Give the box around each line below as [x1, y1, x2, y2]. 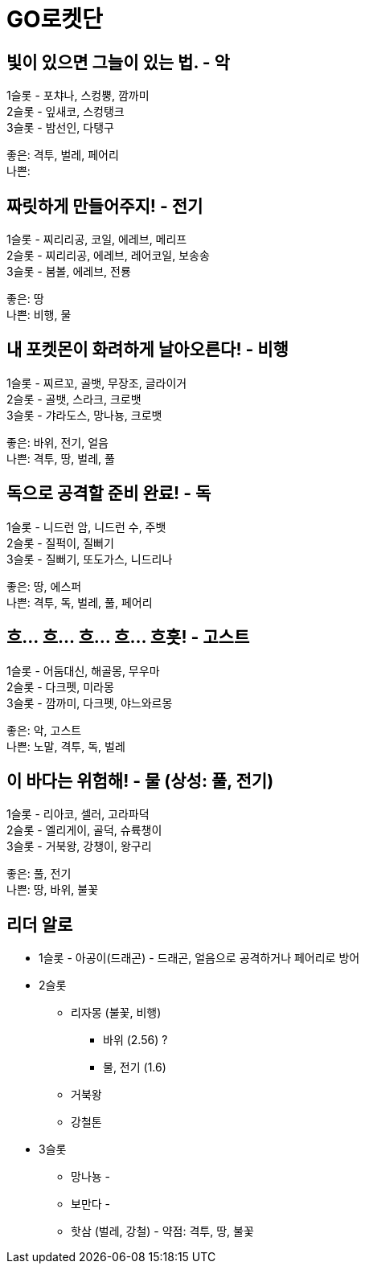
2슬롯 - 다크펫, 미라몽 [6, 679, 114, 694]
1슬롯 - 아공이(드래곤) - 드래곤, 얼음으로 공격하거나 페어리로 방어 [39, 951, 360, 965]
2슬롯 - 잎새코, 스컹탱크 [6, 104, 125, 119]
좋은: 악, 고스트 [6, 723, 82, 737]
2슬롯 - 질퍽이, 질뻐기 [6, 535, 114, 550]
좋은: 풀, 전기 [6, 866, 72, 881]
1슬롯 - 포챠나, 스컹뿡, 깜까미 [6, 88, 150, 103]
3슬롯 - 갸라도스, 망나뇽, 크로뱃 [6, 408, 162, 422]
